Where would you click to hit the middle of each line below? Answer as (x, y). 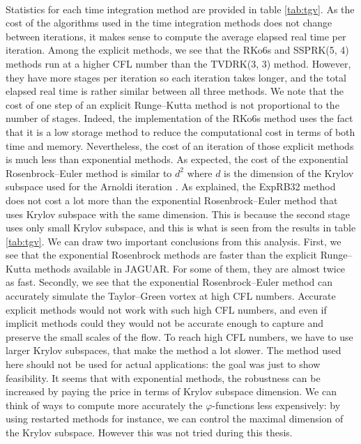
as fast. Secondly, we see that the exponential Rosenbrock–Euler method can (169, 282)
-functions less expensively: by (276, 405)
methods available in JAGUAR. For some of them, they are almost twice (190, 268)
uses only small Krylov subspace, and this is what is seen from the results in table (181, 228)
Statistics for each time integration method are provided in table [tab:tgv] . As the (180, 9)
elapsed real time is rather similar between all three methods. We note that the (175, 91)
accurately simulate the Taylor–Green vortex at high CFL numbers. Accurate (171, 296)
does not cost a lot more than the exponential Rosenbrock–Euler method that (172, 200)
